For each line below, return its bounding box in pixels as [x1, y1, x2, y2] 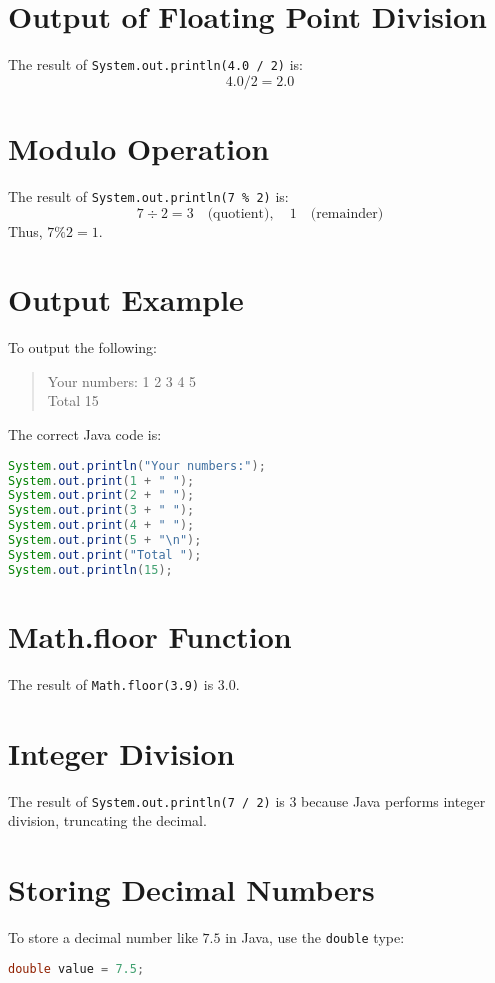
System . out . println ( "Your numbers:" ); [8, 458, 266, 473]
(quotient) [207, 206, 270, 221]
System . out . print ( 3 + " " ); [8, 503, 195, 518]
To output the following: [8, 337, 157, 358]
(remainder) [310, 206, 384, 221]
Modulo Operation [8, 127, 270, 168]
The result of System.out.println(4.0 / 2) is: [8, 54, 303, 75]
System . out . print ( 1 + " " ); [8, 473, 195, 488]
